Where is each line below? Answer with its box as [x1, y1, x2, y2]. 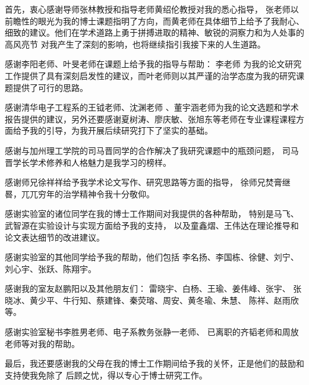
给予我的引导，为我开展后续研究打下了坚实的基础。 [12, 124, 213, 137]
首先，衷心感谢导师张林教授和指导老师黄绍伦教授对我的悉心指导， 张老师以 [5, 3, 299, 15]
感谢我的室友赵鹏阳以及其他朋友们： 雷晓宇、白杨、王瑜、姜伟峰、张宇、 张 [5, 282, 302, 295]
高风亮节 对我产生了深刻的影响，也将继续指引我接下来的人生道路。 [5, 37, 266, 50]
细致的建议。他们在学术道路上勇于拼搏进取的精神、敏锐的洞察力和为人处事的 [5, 26, 304, 39]
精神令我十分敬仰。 [79, 187, 154, 200]
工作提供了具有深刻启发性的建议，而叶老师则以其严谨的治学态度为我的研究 [5, 69, 296, 81]
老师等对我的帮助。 [5, 337, 80, 349]
